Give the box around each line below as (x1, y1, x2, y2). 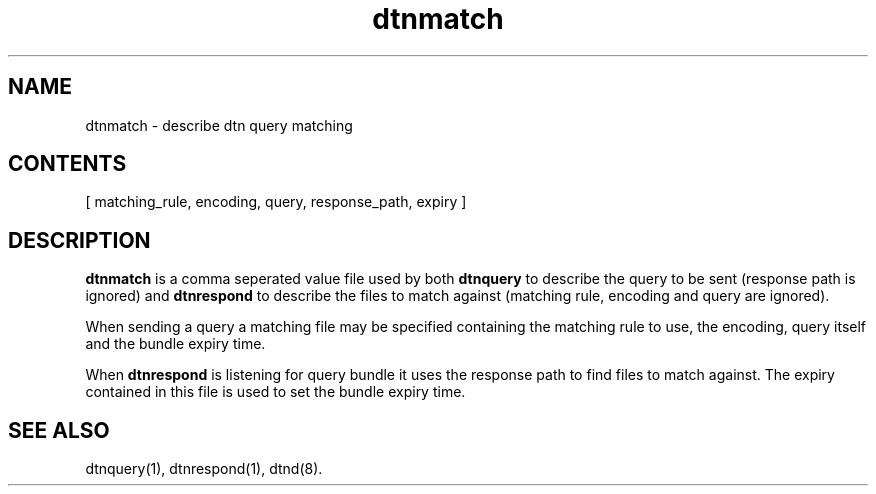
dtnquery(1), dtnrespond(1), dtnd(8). (85, 460, 323, 478)
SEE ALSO (8, 417, 110, 443)
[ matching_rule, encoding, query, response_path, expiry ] (85, 193, 467, 211)
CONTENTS (8, 151, 127, 177)
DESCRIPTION (8, 227, 151, 253)
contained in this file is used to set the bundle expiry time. (85, 383, 466, 401)
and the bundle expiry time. (85, 335, 266, 353)
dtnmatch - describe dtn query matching (85, 116, 353, 134)
